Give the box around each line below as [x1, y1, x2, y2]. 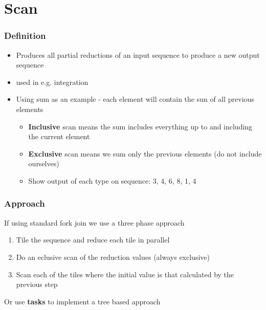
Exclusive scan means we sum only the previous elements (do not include [28, 148, 262, 159]
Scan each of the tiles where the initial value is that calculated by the [16, 269, 234, 279]
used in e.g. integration [16, 76, 88, 87]
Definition [4, 29, 46, 42]
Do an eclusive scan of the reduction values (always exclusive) [16, 251, 210, 262]
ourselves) [28, 158, 59, 169]
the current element [28, 131, 90, 142]
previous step [16, 279, 58, 290]
